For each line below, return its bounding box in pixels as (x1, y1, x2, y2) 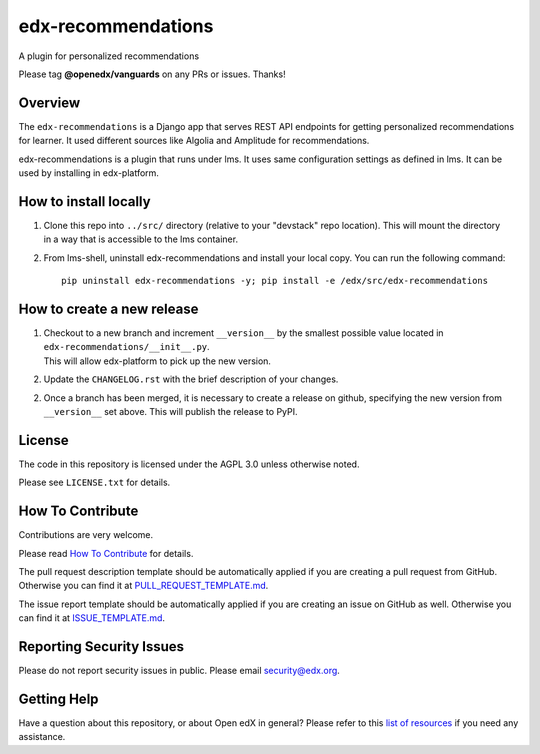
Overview (18, 94, 81, 111)
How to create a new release (18, 300, 199, 317)
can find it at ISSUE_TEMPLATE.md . (18, 612, 165, 624)
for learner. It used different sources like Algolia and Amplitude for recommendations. (18, 135, 370, 147)
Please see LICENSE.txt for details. (18, 476, 171, 489)
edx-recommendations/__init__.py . (43, 341, 210, 353)
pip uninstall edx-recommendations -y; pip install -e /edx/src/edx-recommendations (61, 275, 489, 287)
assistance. (18, 731, 66, 743)
